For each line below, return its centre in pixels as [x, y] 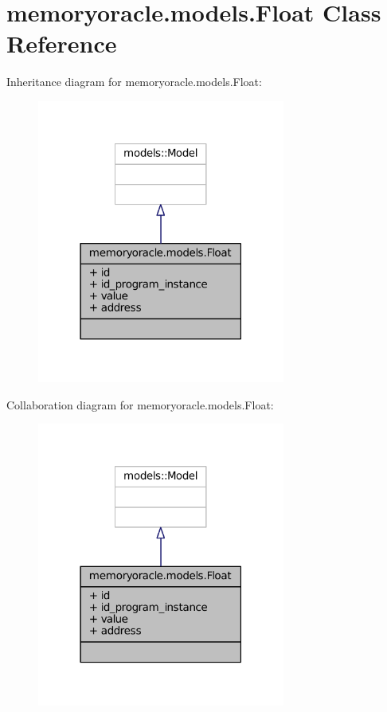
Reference [62, 43]
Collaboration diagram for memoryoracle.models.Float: [140, 404]
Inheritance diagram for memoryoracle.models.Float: [134, 82]
